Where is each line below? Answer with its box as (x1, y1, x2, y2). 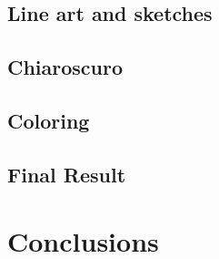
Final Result (7, 160, 126, 188)
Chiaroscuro (7, 53, 124, 81)
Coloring (7, 106, 90, 134)
